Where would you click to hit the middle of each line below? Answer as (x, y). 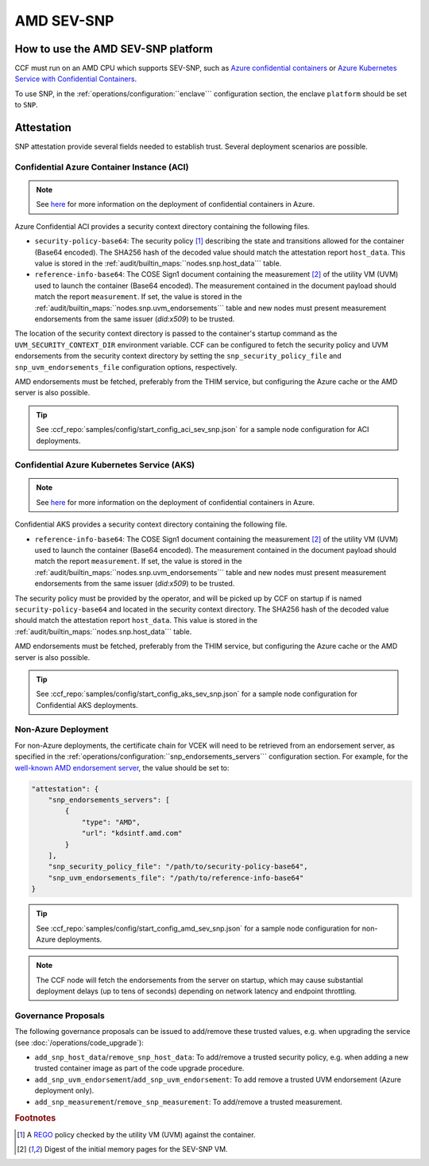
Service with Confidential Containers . (76, 79)
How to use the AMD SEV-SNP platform (114, 49)
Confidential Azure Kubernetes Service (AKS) (105, 465)
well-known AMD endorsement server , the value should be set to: (122, 768)
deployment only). (64, 1090)
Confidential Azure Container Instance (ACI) (102, 167)
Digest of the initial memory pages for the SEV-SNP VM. (136, 1149)
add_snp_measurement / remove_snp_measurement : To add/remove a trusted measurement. (189, 1102)
